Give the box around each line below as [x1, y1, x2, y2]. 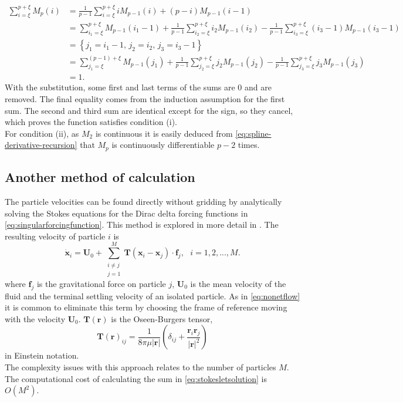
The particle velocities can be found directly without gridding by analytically [5, 195, 282, 207]
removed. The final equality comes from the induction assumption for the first [5, 92, 285, 104]
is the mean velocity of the [190, 277, 286, 289]
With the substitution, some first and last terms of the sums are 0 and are [5, 81, 272, 93]
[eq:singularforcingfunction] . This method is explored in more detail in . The [5, 218, 279, 231]
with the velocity [5, 312, 66, 325]
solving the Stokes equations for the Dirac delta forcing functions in [5, 207, 248, 219]
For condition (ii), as [5, 127, 79, 139]
